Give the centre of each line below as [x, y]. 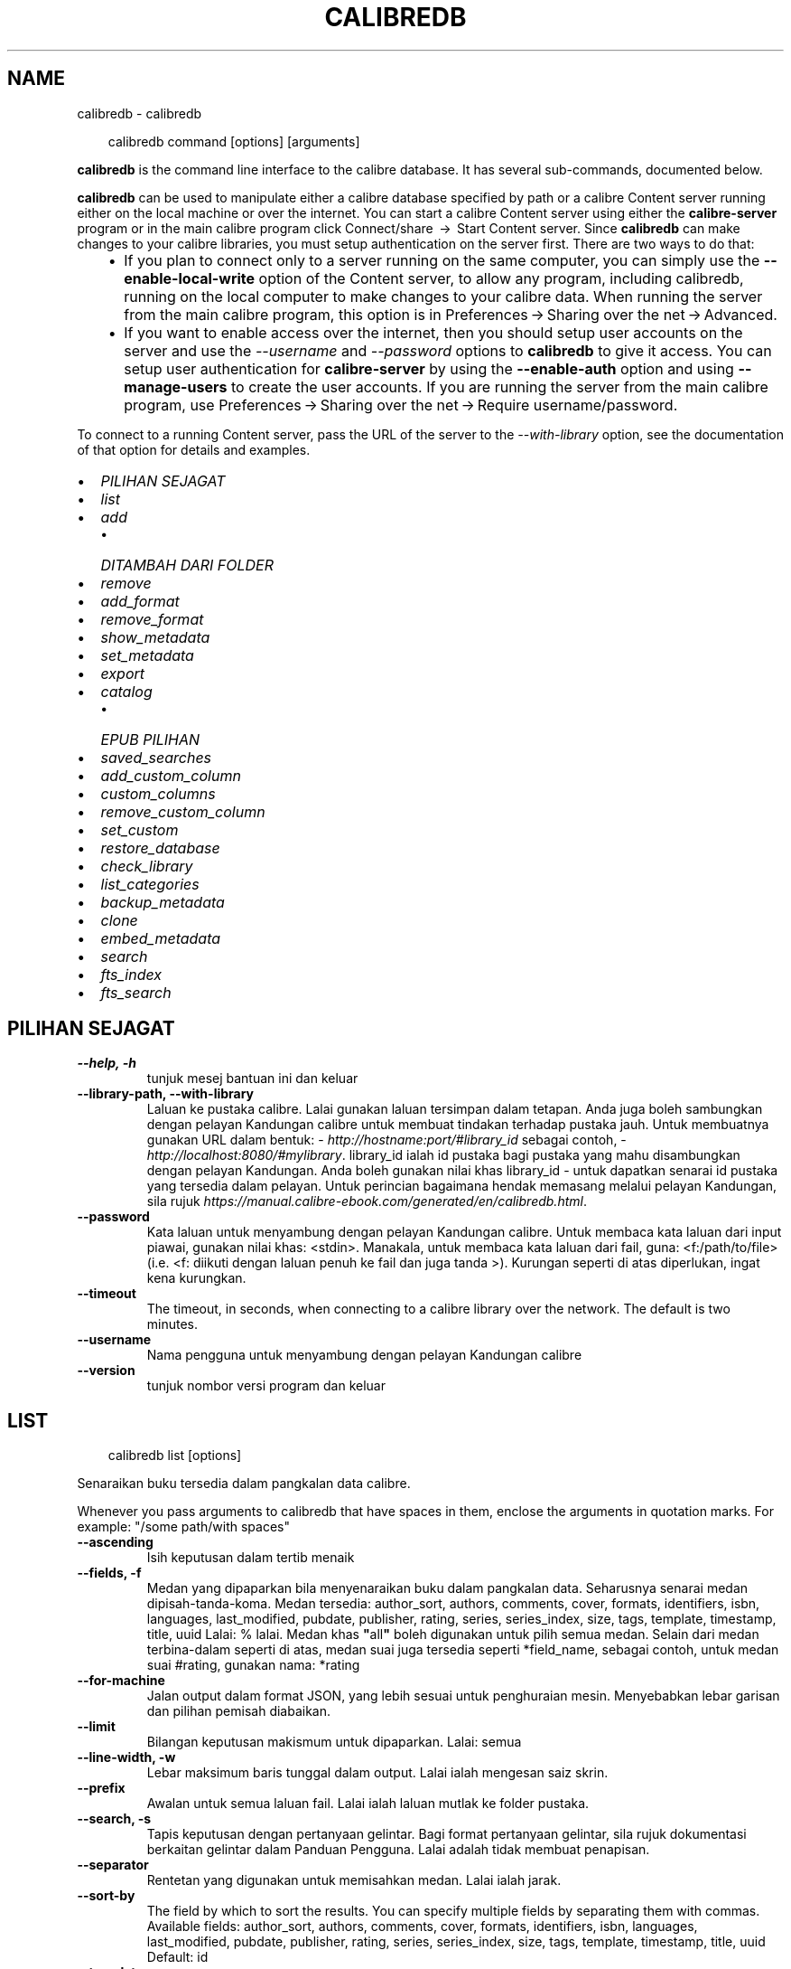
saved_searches [156, 757]
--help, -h [107, 1063]
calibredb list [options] [175, 1456]
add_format [140, 601]
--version [106, 1371]
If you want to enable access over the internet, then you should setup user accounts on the [433, 332]
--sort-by [106, 1896]
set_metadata [147, 655]
